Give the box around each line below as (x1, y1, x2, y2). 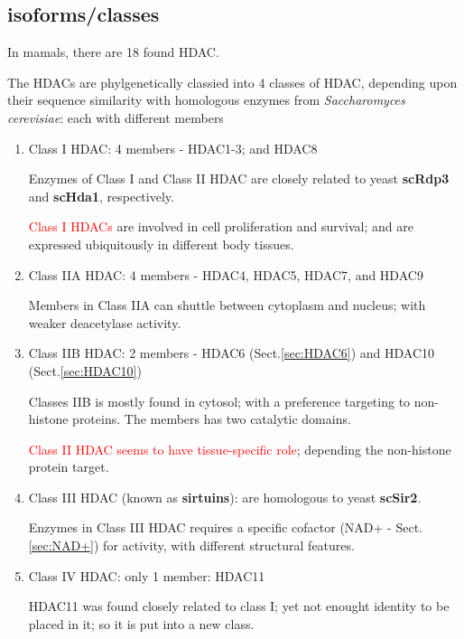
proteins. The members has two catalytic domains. (72, 409, 351, 428)
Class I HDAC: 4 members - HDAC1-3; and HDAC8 (28, 138, 318, 157)
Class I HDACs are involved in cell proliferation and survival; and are (28, 217, 413, 236)
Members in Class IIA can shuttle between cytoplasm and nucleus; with (28, 296, 426, 315)
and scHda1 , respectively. (28, 186, 174, 205)
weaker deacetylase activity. (28, 313, 181, 332)
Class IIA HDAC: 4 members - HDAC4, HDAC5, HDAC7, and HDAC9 (28, 265, 423, 284)
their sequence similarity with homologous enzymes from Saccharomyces (7, 90, 405, 109)
